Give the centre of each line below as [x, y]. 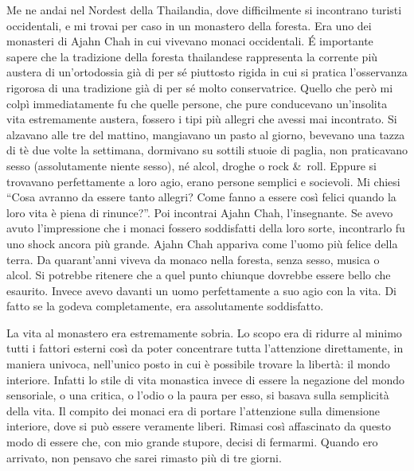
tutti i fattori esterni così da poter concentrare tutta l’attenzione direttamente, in [205, 348]
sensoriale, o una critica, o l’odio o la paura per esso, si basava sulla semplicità [198, 395]
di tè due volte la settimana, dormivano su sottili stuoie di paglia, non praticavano [207, 150]
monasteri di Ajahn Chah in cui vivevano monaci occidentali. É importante [190, 41]
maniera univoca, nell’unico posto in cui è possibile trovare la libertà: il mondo [198, 364]
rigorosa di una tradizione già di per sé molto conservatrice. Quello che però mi [200, 87]
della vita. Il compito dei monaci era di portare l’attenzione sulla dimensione [193, 410]
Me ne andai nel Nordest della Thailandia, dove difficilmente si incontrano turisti [204, 10]
